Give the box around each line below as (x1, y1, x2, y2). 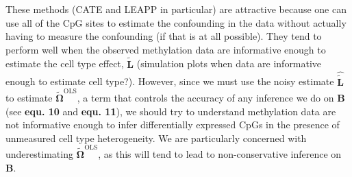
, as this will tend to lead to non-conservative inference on (98, 147, 342, 161)
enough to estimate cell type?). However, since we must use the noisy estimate (5, 74, 334, 88)
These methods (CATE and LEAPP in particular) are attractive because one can (5, 2, 347, 16)
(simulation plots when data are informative (136, 56, 322, 71)
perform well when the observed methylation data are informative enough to (5, 42, 326, 56)
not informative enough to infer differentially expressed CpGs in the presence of (5, 117, 340, 132)
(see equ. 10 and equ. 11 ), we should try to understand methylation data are (5, 104, 336, 118)
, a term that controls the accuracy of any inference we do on (77, 90, 334, 104)
